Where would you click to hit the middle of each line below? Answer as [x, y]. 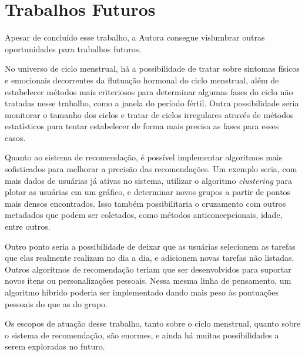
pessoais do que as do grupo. [56, 303]
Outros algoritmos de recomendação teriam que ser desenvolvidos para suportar [148, 269]
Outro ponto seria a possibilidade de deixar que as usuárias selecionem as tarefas [150, 246]
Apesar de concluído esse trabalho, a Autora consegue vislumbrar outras [135, 37]
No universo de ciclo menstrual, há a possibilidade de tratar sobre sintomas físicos [152, 68]
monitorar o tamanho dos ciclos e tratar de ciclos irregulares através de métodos [149, 114]
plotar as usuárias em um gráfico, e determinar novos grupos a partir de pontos [148, 192]
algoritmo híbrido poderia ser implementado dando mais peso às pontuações [142, 292]
